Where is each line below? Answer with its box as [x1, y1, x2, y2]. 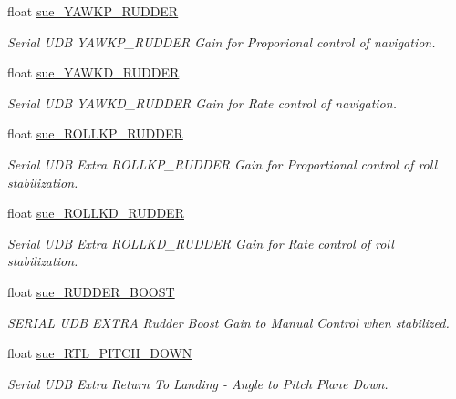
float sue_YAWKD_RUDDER [7, 63, 180, 82]
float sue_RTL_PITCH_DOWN [7, 343, 192, 363]
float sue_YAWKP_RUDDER [7, 2, 179, 20]
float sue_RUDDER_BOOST [7, 281, 175, 301]
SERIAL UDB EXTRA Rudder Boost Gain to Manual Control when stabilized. [7, 312, 450, 332]
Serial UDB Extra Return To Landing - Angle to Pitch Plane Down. [7, 373, 389, 393]
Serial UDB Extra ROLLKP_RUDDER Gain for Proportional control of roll [7, 154, 437, 173]
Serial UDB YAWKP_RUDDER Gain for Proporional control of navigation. [7, 32, 436, 51]
